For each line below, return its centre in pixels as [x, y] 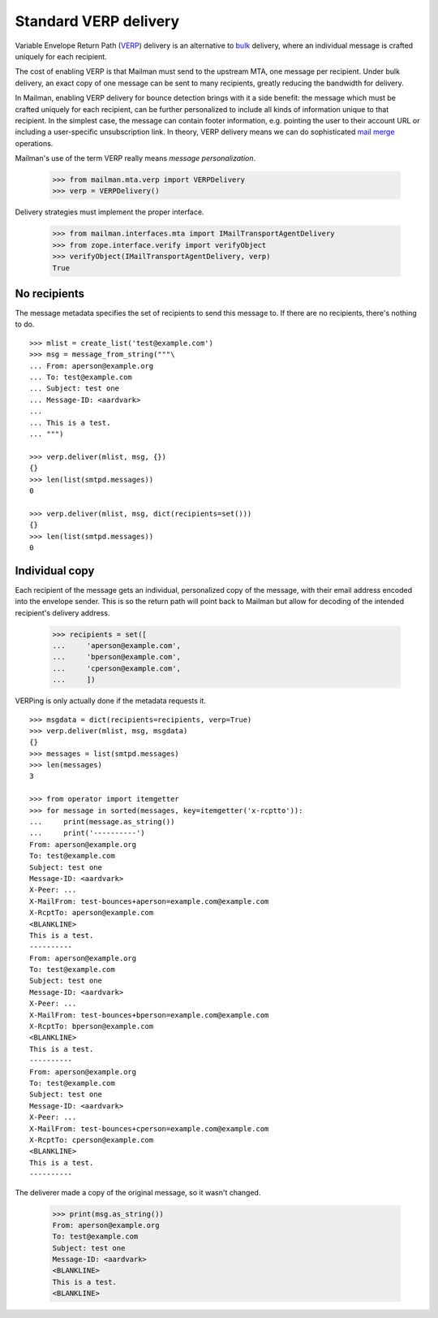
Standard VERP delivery [97, 21]
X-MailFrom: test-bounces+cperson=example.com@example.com [149, 1128]
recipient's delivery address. [62, 612]
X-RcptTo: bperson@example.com [92, 1026]
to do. [25, 324]
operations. [34, 143]
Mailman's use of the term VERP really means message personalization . [135, 158]
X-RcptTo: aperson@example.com [92, 913]
